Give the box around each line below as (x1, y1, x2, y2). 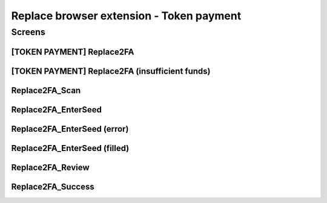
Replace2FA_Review (11, 162, 90, 172)
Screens (11, 27, 45, 37)
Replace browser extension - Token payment (11, 9, 242, 22)
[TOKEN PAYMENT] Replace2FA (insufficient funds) (11, 66, 211, 76)
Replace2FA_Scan (11, 85, 81, 95)
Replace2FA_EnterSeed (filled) (11, 143, 130, 153)
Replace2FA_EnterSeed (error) (11, 124, 129, 134)
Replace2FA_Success (11, 181, 94, 192)
